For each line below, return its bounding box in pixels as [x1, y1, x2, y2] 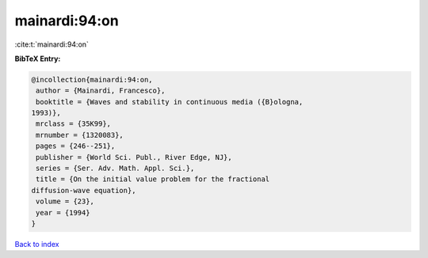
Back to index [14, 239, 59, 249]
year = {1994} [36, 208, 90, 217]
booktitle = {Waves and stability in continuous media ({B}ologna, [36, 97, 304, 106]
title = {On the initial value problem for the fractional [36, 175, 270, 184]
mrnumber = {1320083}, [36, 131, 124, 139]
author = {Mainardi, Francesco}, [36, 86, 166, 95]
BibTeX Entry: [14, 54, 61, 63]
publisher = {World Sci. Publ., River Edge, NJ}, [36, 153, 233, 161]
